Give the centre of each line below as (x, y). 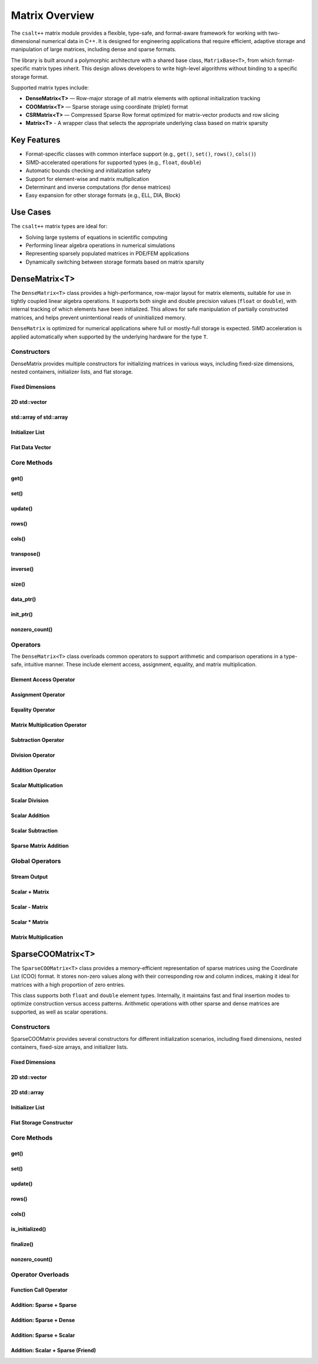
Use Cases (31, 212)
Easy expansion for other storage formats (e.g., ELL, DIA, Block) (103, 195)
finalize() (22, 1244)
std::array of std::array (39, 417)
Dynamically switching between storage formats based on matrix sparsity (115, 262)
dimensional (26, 41)
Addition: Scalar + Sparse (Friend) (54, 1350)
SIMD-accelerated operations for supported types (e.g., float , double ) (113, 162)
